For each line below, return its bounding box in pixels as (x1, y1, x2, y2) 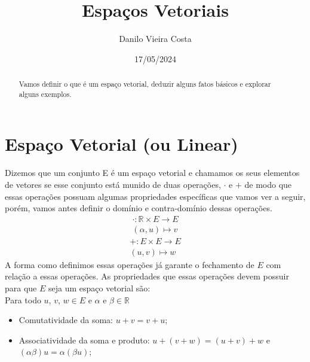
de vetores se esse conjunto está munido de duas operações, (5, 178, 221, 190)
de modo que (244, 178, 292, 190)
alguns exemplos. (19, 89, 72, 99)
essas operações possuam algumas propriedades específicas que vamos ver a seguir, (5, 190, 306, 202)
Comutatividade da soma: (19, 314, 113, 326)
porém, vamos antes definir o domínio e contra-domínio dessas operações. (5, 202, 272, 214)
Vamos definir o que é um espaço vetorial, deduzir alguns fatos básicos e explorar (19, 79, 271, 89)
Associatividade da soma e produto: (19, 333, 150, 346)
